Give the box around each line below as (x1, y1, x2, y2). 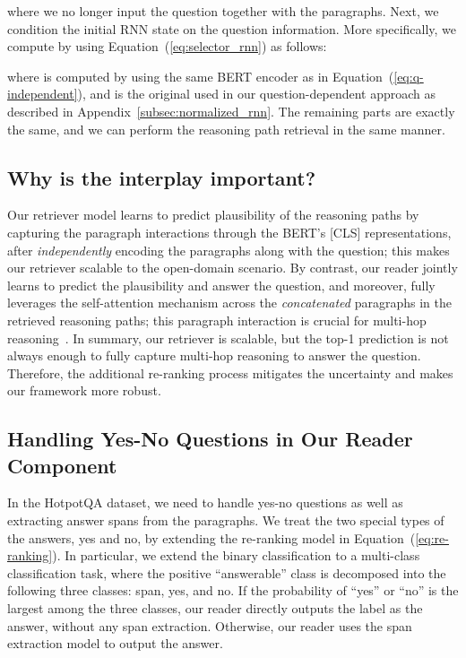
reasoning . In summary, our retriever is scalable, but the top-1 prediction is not (7, 328, 449, 347)
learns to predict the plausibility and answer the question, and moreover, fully (7, 275, 436, 294)
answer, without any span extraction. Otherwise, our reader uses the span (7, 616, 412, 635)
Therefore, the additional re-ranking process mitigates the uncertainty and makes (7, 363, 453, 382)
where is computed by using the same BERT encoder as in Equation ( (7, 66, 394, 85)
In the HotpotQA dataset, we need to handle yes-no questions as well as (7, 493, 403, 512)
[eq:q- (393, 66, 424, 85)
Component (7, 451, 117, 479)
